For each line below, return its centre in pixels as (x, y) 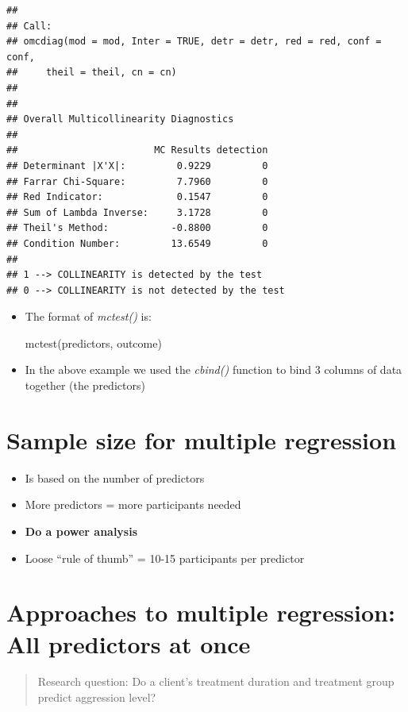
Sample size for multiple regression (202, 439)
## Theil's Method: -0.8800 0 (137, 228)
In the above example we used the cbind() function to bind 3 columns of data (214, 369)
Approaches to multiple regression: (201, 612)
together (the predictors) (85, 385)
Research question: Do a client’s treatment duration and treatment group (216, 681)
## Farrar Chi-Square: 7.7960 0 (137, 181)
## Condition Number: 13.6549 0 (137, 243)
